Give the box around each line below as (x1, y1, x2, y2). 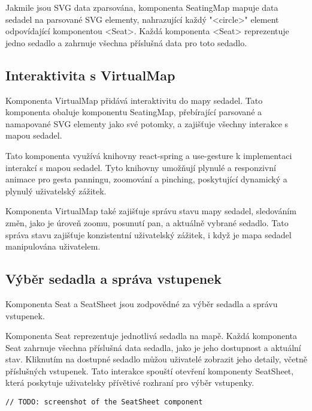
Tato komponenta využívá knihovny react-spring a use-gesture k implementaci (5, 149, 292, 161)
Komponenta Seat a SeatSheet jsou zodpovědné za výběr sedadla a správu (5, 297, 278, 310)
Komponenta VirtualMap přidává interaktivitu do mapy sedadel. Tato (5, 94, 263, 106)
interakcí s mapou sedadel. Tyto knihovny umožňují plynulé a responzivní (5, 161, 276, 173)
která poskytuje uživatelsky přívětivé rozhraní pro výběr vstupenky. (5, 376, 255, 389)
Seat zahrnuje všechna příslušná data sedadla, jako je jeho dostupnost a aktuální (5, 341, 301, 353)
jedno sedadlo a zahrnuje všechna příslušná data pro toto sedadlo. (5, 36, 247, 49)
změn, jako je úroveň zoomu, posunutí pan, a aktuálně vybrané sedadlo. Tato (5, 216, 289, 229)
